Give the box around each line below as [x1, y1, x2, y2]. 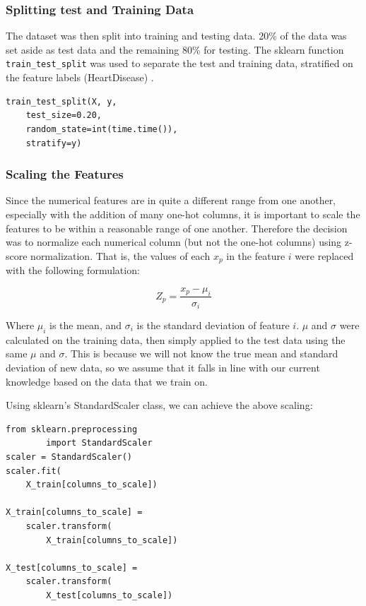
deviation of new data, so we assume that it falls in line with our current [6, 360, 320, 374]
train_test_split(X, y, [6, 96, 117, 107]
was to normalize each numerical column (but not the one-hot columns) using [6, 234, 342, 249]
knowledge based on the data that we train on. [6, 374, 208, 388]
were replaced [295, 248, 354, 263]
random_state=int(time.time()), [25, 124, 178, 134]
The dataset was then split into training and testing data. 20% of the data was [6, 28, 347, 43]
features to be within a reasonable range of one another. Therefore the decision [6, 220, 348, 235]
